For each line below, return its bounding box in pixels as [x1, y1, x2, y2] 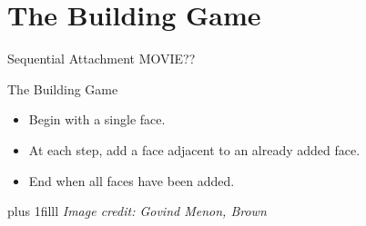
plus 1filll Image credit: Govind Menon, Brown [7, 201, 267, 221]
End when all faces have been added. [28, 171, 235, 190]
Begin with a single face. [28, 110, 166, 129]
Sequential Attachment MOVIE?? [7, 49, 196, 68]
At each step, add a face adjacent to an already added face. [28, 140, 361, 159]
